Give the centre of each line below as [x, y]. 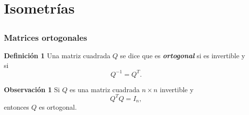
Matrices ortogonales [46, 37]
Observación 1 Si [32, 89]
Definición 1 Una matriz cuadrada [57, 56]
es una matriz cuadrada [105, 89]
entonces [17, 107]
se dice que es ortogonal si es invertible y [183, 56]
